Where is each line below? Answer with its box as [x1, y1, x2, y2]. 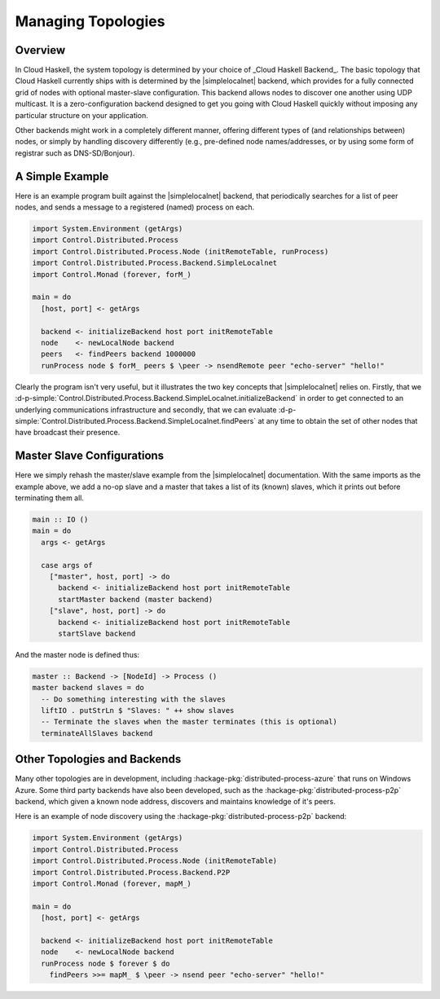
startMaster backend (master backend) [58, 595, 213, 604]
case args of [41, 561, 93, 570]
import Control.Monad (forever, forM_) [32, 270, 191, 279]
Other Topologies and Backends [15, 752, 182, 766]
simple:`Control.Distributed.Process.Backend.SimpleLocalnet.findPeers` [15, 416, 257, 425]
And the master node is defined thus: [15, 649, 140, 659]
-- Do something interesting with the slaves [41, 694, 226, 704]
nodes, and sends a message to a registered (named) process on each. [15, 202, 255, 212]
